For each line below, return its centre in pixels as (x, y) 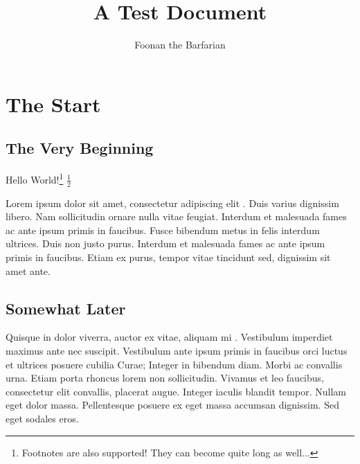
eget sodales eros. (42, 418)
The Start (53, 104)
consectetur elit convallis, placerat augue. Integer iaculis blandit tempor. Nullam (176, 391)
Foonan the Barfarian (180, 45)
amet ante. (28, 270)
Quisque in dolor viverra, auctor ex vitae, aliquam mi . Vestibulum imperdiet (169, 337)
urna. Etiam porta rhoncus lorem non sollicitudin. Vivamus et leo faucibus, (165, 378)
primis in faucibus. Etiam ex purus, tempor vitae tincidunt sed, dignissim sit (168, 257)
